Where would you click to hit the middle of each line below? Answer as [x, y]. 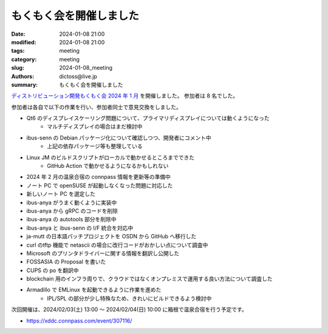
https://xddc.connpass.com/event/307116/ [79, 321]
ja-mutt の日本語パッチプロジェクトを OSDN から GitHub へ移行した [111, 236]
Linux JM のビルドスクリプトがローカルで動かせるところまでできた [111, 157]
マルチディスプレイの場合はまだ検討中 [95, 127]
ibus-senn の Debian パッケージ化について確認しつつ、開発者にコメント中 [119, 138]
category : [24, 59]
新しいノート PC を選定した [61, 194]
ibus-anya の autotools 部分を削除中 [71, 219]
